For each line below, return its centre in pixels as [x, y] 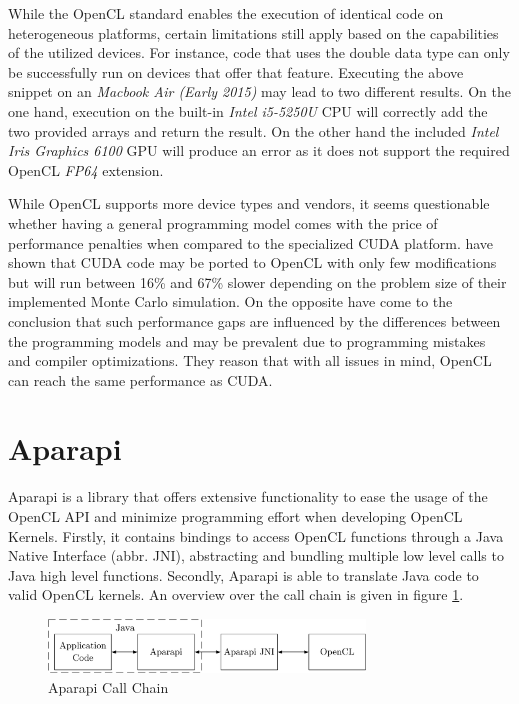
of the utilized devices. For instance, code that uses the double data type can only [259, 52]
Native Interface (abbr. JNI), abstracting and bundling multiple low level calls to [256, 555]
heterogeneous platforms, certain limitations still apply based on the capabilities [253, 32]
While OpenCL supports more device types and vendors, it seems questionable [249, 203]
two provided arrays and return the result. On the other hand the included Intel [253, 130]
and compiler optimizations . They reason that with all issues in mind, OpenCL [250, 360]
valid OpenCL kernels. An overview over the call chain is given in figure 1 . [236, 594]
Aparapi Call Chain [108, 686]
